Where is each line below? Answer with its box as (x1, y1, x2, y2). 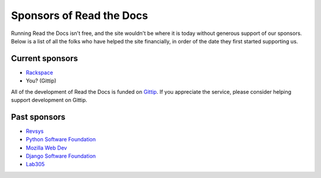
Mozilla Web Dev (26, 144, 68, 151)
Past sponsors (11, 112, 65, 122)
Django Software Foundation (26, 152, 96, 160)
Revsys (26, 128, 44, 135)
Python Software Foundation (26, 136, 96, 143)
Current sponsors (11, 53, 78, 63)
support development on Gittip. (11, 97, 87, 104)
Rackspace (26, 69, 53, 76)
